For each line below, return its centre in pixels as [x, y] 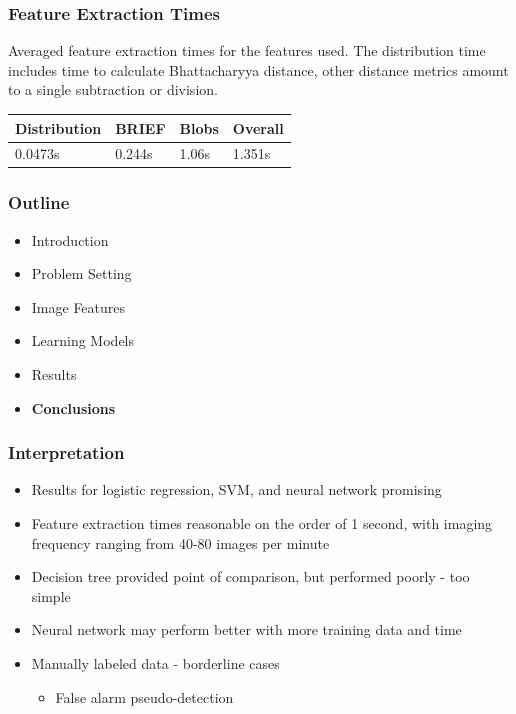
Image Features [78, 306]
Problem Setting [81, 273]
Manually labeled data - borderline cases [155, 663]
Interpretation [66, 452]
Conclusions [73, 407]
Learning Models [83, 340]
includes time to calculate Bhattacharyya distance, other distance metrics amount [258, 69]
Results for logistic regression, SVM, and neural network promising [236, 489]
